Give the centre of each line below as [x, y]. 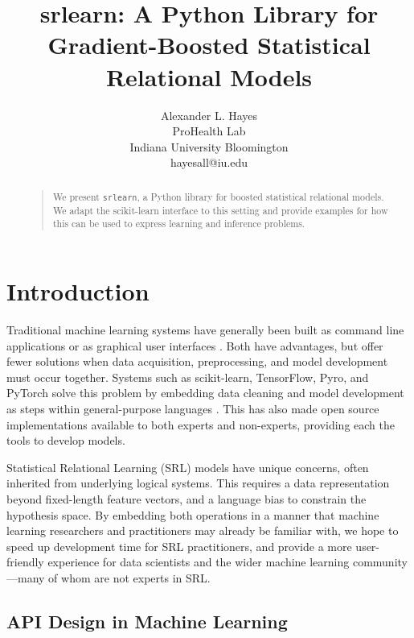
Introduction [78, 291]
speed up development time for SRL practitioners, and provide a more [179, 546]
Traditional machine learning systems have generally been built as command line [205, 330]
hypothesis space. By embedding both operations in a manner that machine [193, 514]
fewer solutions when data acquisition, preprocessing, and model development [197, 361]
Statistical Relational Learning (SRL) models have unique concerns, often [188, 467]
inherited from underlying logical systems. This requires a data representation [198, 483]
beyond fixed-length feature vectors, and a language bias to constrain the [187, 499]
